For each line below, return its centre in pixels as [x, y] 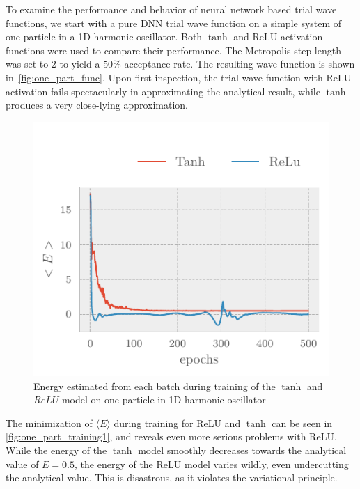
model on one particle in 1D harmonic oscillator [164, 399]
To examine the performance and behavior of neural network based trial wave [171, 9]
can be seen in [302, 422]
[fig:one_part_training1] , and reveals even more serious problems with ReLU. [171, 436]
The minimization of [49, 422]
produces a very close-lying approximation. [97, 105]
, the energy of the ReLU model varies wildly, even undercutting [212, 464]
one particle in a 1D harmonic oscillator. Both [104, 37]
